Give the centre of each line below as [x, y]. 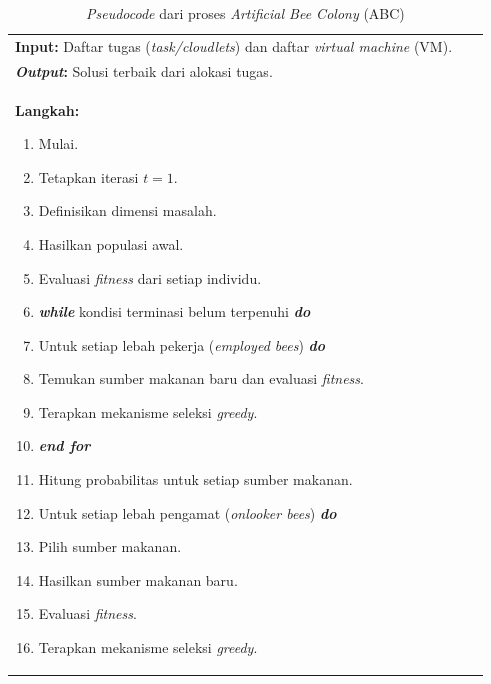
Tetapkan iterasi [88, 176]
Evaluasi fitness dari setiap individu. [150, 277]
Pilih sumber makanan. [110, 546]
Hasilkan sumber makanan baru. [138, 579]
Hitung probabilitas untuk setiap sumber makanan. [195, 479]
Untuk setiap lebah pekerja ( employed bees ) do [182, 344]
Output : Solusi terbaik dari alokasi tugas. [144, 70]
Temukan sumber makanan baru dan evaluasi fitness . [201, 378]
